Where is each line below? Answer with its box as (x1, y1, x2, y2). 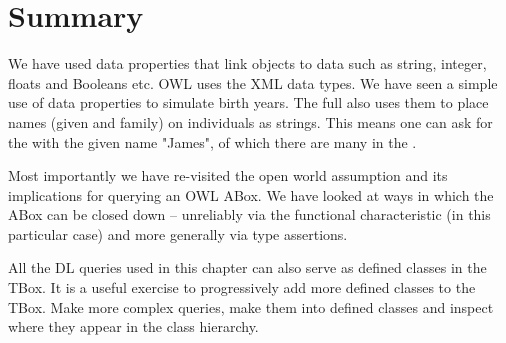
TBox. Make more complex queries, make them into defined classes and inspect (8, 296, 494, 317)
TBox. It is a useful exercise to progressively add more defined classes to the (8, 277, 476, 298)
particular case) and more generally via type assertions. (8, 223, 348, 244)
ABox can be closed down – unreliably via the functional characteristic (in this (8, 204, 491, 225)
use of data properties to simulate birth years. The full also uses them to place (8, 92, 489, 113)
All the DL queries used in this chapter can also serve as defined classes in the (8, 257, 487, 278)
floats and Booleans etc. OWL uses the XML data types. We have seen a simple (8, 72, 498, 93)
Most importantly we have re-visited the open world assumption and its (8, 165, 448, 186)
